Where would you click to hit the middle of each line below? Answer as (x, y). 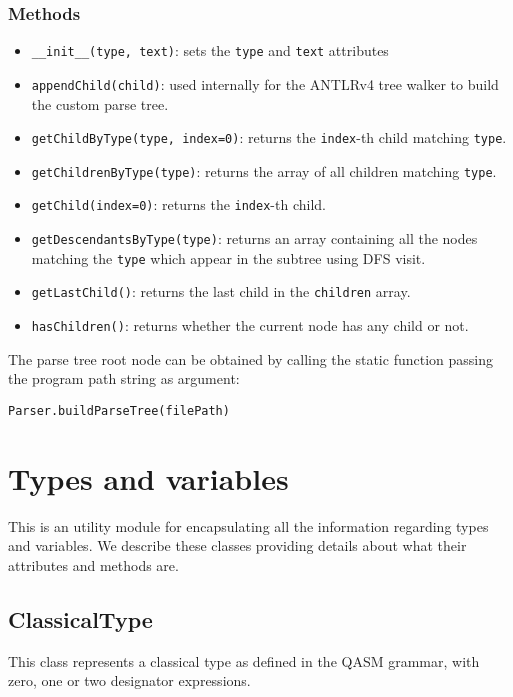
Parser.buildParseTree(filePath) (119, 410)
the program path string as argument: (124, 378)
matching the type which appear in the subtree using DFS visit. (228, 257)
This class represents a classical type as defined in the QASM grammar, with (244, 660)
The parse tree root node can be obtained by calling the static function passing (250, 358)
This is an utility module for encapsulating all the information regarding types (248, 525)
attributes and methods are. (93, 564)
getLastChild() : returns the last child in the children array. (221, 291)
